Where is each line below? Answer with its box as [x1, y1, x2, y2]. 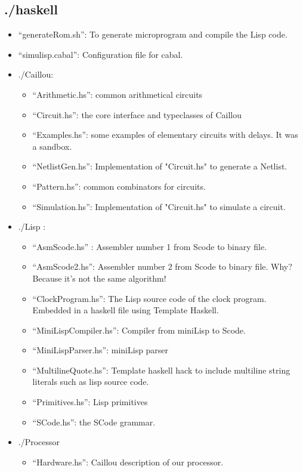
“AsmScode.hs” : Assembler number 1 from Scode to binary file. [32, 240, 267, 252]
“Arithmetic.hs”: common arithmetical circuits [32, 88, 203, 100]
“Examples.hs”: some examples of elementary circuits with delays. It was [32, 128, 298, 141]
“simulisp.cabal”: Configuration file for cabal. [18, 48, 183, 60]
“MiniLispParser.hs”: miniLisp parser [32, 344, 169, 356]
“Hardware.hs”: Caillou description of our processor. [32, 455, 224, 468]
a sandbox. [32, 140, 72, 152]
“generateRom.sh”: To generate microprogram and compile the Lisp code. [18, 28, 287, 41]
